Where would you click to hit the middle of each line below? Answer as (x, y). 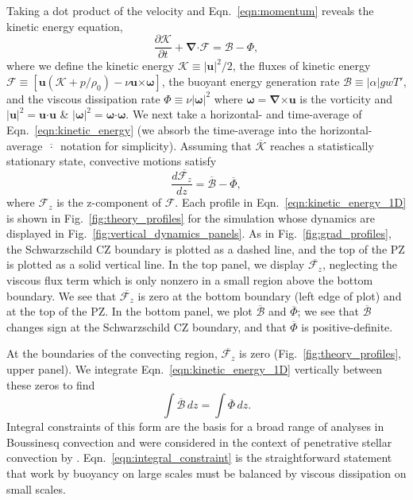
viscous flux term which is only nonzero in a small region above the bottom (190, 280)
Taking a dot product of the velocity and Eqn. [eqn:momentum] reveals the (190, 10)
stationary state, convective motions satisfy (112, 161)
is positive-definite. (347, 326)
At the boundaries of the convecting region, (112, 353)
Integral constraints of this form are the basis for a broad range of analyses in (195, 426)
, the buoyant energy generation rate (251, 81)
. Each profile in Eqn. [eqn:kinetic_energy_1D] (291, 202)
